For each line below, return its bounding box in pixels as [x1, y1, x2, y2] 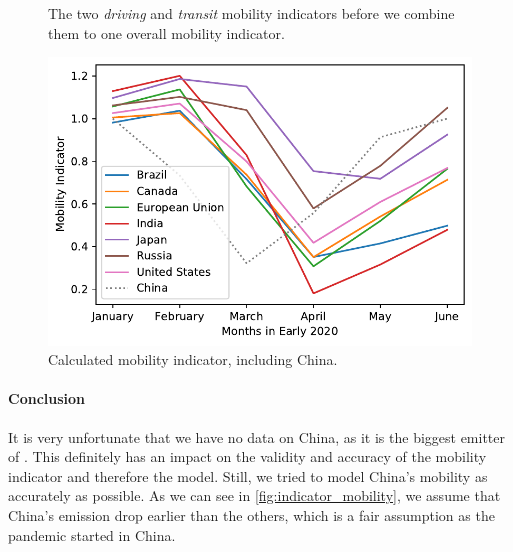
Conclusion [8, 388, 86, 409]
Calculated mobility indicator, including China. [48, 349, 338, 370]
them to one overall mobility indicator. [48, 22, 285, 43]
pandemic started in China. [8, 524, 176, 545]
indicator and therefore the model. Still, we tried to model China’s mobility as [8, 465, 488, 486]
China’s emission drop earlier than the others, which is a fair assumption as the [8, 505, 495, 525]
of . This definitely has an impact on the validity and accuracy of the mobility [8, 446, 487, 467]
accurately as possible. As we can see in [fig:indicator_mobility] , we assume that [8, 485, 501, 506]
